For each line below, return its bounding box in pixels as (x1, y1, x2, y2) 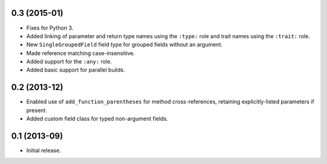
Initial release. (26, 147, 61, 154)
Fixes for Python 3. (26, 24, 74, 31)
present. (26, 107, 48, 114)
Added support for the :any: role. (26, 58, 112, 65)
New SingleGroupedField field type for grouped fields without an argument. (26, 41, 223, 48)
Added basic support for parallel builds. (26, 67, 125, 74)
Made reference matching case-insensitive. (26, 49, 135, 57)
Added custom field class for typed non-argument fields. (26, 115, 168, 122)
